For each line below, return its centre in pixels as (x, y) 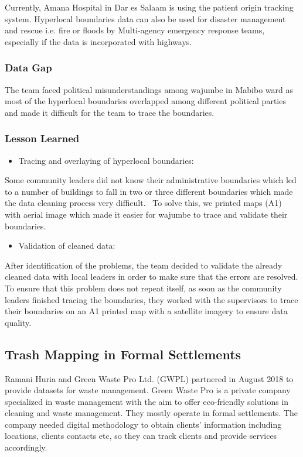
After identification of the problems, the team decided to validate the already (144, 265)
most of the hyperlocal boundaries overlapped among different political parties (145, 101)
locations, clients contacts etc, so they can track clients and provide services (141, 436)
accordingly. (26, 447)
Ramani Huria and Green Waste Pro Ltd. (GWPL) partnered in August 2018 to (149, 378)
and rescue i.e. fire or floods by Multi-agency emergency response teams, (135, 30)
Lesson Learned (42, 138)
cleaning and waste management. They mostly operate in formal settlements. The (151, 413)
